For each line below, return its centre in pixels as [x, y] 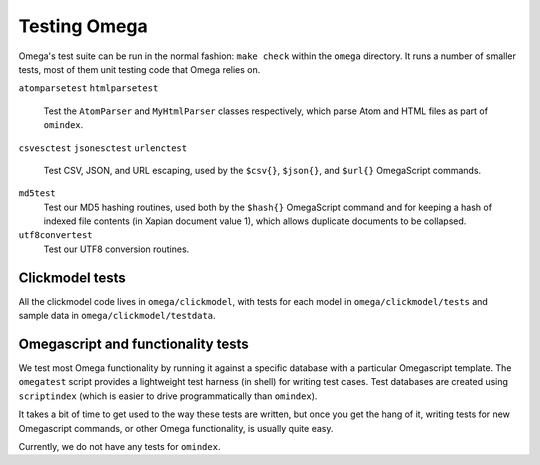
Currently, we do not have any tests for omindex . [119, 446]
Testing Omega [83, 26]
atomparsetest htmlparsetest [88, 88]
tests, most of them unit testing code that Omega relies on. [139, 69]
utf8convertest [56, 235]
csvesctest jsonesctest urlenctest [103, 148]
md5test [37, 193]
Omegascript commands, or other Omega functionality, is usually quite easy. [176, 428]
